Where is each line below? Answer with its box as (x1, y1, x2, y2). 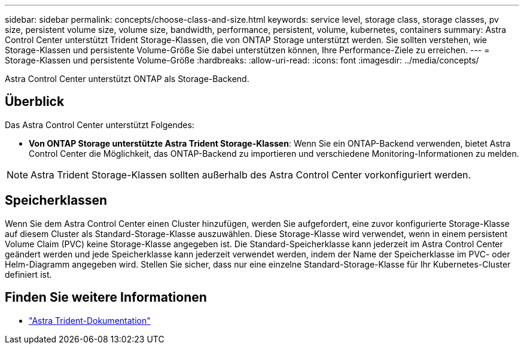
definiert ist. (5, 269, 52, 280)
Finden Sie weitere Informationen (5, 290, 207, 305)
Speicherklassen (5, 193, 108, 208)
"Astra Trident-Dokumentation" (29, 315, 151, 326)
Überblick (5, 94, 65, 110)
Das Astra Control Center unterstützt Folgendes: (5, 119, 194, 130)
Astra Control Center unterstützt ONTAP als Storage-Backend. (5, 74, 249, 84)
